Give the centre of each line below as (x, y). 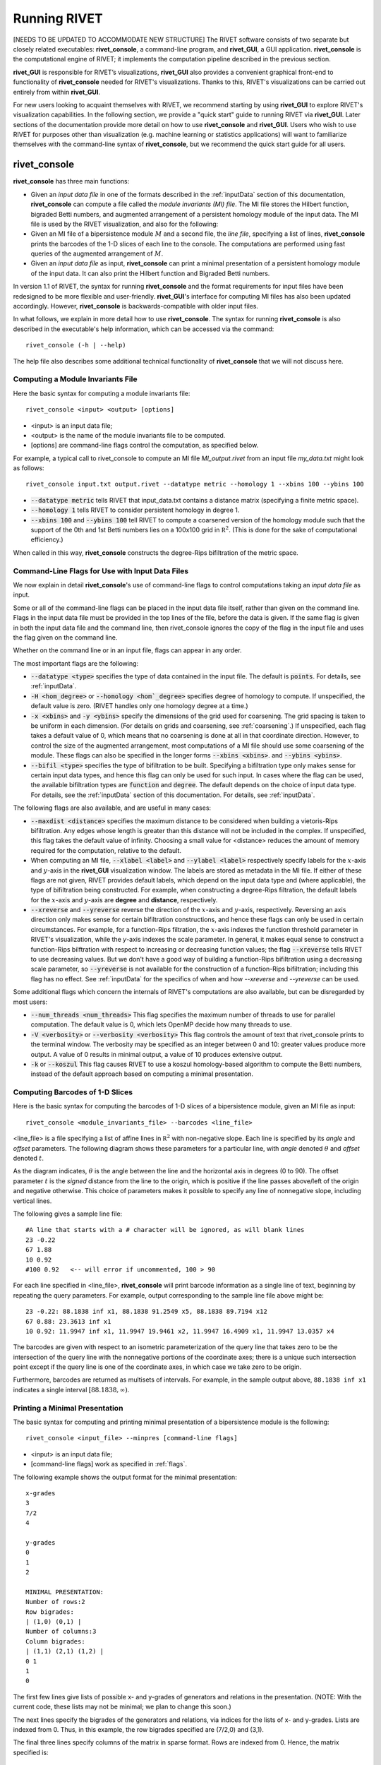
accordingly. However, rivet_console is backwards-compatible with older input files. (136, 306)
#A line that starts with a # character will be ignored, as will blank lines (165, 1230)
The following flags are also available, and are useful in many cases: (112, 808)
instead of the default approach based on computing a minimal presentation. (142, 1074)
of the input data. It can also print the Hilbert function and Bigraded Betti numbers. (150, 273)
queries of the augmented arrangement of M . (97, 253)
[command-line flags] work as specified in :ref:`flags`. (109, 1464)
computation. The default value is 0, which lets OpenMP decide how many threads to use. (161, 1024)
